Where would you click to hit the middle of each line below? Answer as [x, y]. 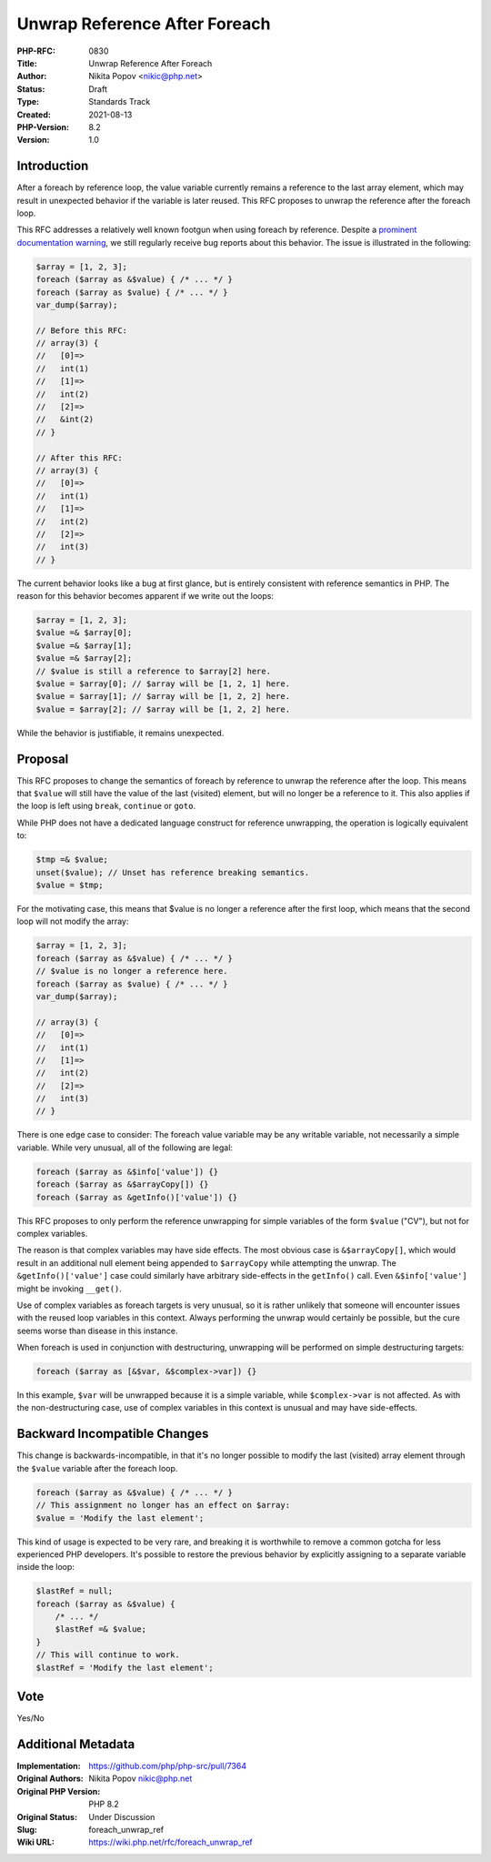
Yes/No [30, 1718]
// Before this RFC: [81, 330]
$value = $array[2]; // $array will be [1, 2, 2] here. [163, 709]
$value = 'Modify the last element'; [120, 1518]
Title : [27, 63]
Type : [28, 102]
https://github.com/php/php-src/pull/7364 [168, 1766]
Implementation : [49, 1766]
